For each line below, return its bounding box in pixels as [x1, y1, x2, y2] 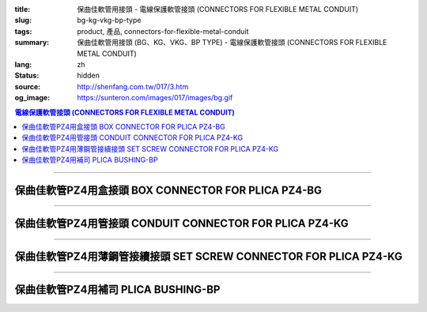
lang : [14, 59, 32, 69]
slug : [14, 16, 32, 25]
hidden [77, 71, 100, 81]
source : [14, 81, 41, 91]
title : [14, 5, 31, 13]
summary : [14, 38, 50, 47]
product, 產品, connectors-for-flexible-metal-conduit [77, 26, 249, 36]
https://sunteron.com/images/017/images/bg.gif [77, 93, 233, 103]
